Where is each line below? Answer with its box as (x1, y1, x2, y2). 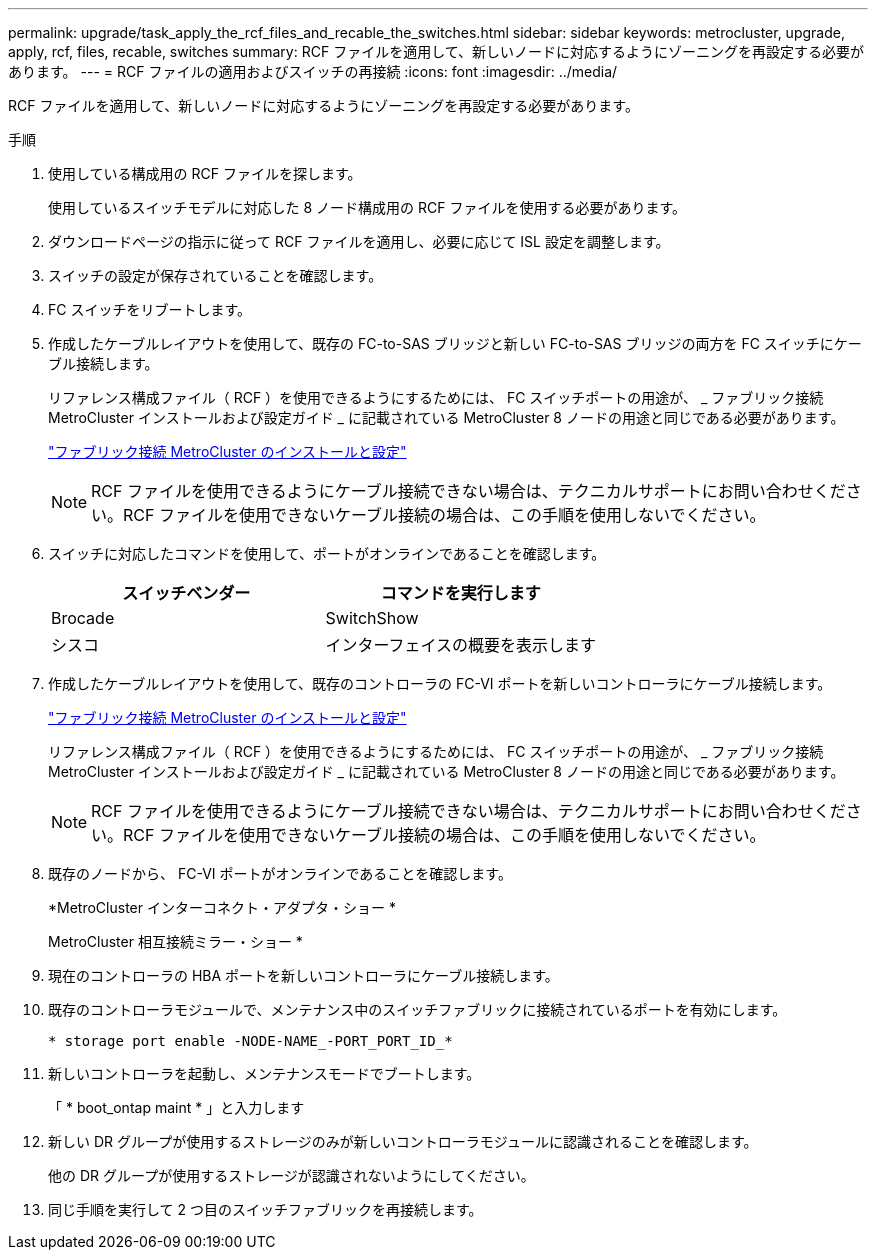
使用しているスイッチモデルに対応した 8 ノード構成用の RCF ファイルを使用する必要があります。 (48, 199, 687, 216)
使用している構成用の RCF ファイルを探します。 (48, 165, 362, 182)
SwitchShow (325, 608, 419, 628)
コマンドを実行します (380, 583, 541, 603)
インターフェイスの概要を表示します (325, 635, 597, 655)
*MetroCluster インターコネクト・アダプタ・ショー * (48, 899, 396, 916)
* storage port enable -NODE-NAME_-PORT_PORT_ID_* (48, 1033, 453, 1049)
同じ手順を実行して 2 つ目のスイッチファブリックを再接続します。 (48, 1201, 483, 1218)
